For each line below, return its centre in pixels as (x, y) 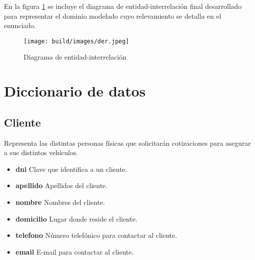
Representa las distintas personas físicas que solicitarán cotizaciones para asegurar (127, 143)
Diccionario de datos (75, 91)
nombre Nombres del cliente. (60, 202)
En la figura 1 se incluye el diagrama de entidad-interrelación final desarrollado (123, 6)
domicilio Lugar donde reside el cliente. (76, 218)
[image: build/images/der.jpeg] (76, 41)
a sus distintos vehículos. (41, 152)
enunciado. (20, 25)
